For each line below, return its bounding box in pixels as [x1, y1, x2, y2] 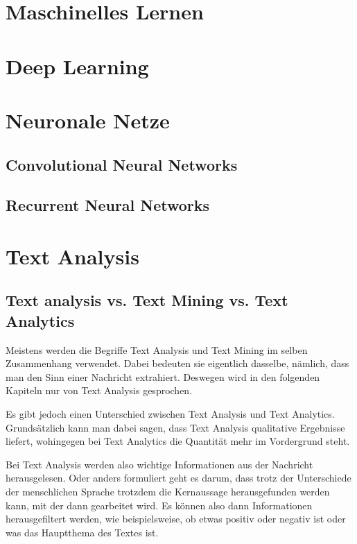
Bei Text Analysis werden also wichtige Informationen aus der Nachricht [6, 457, 313, 471]
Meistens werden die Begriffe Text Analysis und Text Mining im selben [6, 342, 308, 357]
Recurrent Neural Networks [6, 194, 210, 216]
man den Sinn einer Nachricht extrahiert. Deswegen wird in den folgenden [6, 369, 320, 384]
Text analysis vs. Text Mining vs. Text [6, 289, 288, 311]
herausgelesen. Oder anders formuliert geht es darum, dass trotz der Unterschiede [6, 470, 351, 485]
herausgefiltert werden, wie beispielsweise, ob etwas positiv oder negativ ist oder [6, 511, 346, 526]
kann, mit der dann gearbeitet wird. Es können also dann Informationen [6, 498, 313, 512]
